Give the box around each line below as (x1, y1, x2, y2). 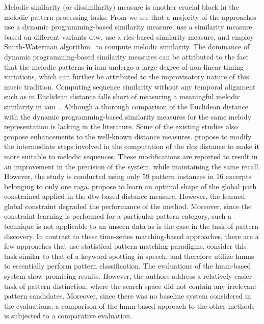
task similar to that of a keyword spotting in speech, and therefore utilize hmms (4, 250, 254, 261)
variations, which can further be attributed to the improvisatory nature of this (4, 71, 249, 82)
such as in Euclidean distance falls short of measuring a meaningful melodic (4, 91, 241, 102)
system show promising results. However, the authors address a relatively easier (4, 271, 252, 281)
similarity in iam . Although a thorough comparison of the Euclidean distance (4, 101, 248, 111)
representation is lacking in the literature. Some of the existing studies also (4, 121, 238, 132)
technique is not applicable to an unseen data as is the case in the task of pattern (4, 221, 259, 231)
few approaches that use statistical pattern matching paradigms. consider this (4, 241, 247, 251)
